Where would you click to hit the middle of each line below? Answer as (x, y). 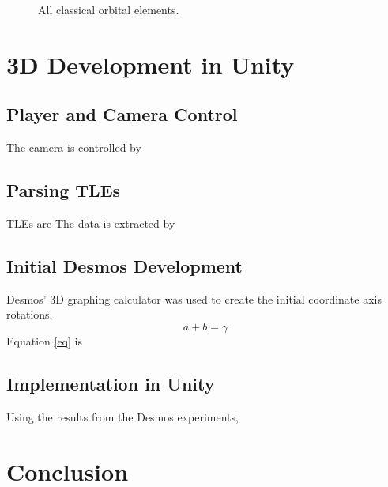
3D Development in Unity (151, 64)
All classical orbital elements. (109, 9)
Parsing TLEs (64, 190)
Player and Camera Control (122, 114)
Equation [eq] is (44, 340)
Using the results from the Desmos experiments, (122, 416)
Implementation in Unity (111, 383)
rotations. (30, 314)
